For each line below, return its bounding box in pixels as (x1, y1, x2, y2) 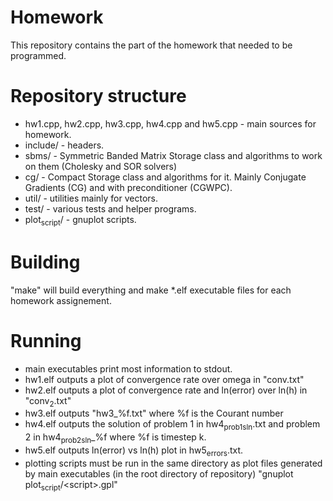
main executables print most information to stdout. (24, 362, 233, 375)
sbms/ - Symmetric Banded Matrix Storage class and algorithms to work (24, 149, 323, 161)
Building (10, 251, 81, 273)
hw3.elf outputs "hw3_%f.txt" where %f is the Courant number (24, 407, 284, 420)
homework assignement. (10, 294, 112, 306)
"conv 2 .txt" (24, 394, 72, 409)
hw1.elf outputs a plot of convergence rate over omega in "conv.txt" (24, 373, 305, 385)
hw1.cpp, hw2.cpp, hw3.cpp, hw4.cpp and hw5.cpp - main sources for (24, 117, 317, 130)
